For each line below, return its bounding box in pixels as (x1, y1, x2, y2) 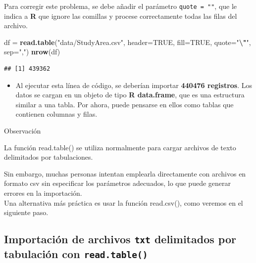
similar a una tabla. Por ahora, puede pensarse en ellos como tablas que (15, 99, 234, 109)
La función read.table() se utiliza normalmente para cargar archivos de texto (4, 142, 236, 152)
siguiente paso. (4, 207, 49, 218)
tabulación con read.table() (4, 246, 148, 262)
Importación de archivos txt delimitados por (4, 231, 236, 247)
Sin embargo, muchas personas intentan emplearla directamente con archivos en (4, 168, 246, 178)
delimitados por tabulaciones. (4, 152, 93, 162)
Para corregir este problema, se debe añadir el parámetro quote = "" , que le (4, 1, 237, 11)
